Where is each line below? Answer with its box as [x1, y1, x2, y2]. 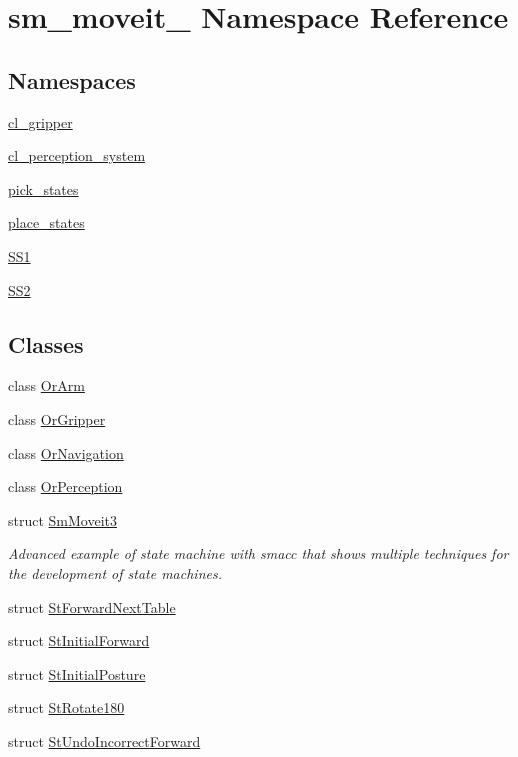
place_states [8, 212, 85, 233]
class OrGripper [8, 408, 106, 429]
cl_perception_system [8, 145, 146, 166]
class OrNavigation [8, 442, 124, 463]
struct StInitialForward [8, 630, 150, 651]
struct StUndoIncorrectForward [8, 730, 201, 751]
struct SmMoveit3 [8, 509, 118, 530]
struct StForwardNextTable [8, 596, 176, 617]
